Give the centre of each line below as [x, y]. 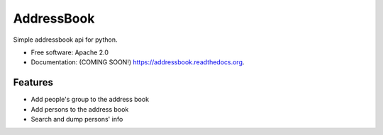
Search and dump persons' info [77, 119]
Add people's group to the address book [90, 100]
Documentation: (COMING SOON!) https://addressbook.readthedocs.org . [138, 62]
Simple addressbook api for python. [65, 40]
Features [33, 82]
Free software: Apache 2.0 [70, 52]
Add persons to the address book [80, 109]
